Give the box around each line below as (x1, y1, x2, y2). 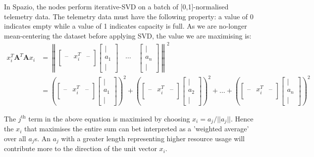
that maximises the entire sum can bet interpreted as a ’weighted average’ (24, 123, 249, 134)
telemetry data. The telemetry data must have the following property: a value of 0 (4, 11, 254, 21)
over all (4, 133, 26, 143)
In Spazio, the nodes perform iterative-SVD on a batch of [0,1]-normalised (4, 1, 229, 11)
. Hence (230, 113, 254, 123)
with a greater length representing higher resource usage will (61, 133, 245, 143)
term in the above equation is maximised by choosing (28, 113, 190, 123)
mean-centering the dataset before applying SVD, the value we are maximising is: (4, 30, 252, 40)
